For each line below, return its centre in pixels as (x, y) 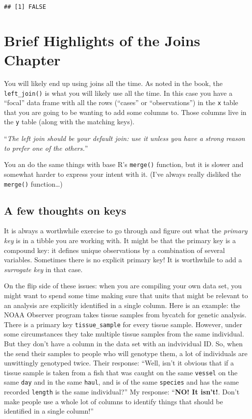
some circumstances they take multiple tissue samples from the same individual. (124, 334)
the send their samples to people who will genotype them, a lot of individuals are (126, 353)
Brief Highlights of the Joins (102, 40)
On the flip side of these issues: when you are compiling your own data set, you (123, 286)
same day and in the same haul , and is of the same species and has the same (122, 382)
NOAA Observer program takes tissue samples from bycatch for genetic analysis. (125, 315)
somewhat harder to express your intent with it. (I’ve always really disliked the (123, 174)
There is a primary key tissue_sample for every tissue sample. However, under (123, 324)
